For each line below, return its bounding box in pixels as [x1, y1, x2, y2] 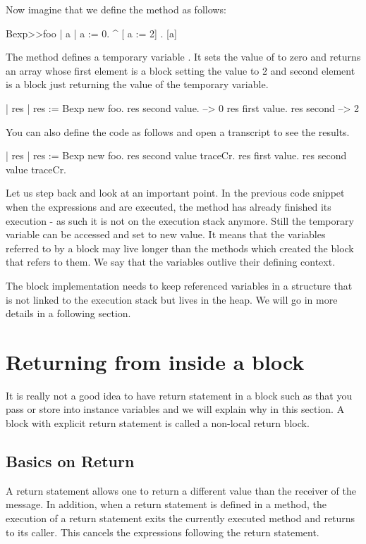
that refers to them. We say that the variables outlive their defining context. [6, 254, 336, 269]
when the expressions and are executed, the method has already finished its [6, 199, 331, 214]
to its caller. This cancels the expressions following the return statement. [6, 524, 319, 539]
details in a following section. [6, 306, 131, 321]
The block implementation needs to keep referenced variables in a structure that [6, 278, 353, 292]
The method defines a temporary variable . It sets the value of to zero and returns [6, 49, 361, 64]
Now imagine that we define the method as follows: [6, 2, 226, 16]
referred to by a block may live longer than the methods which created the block [6, 240, 354, 255]
